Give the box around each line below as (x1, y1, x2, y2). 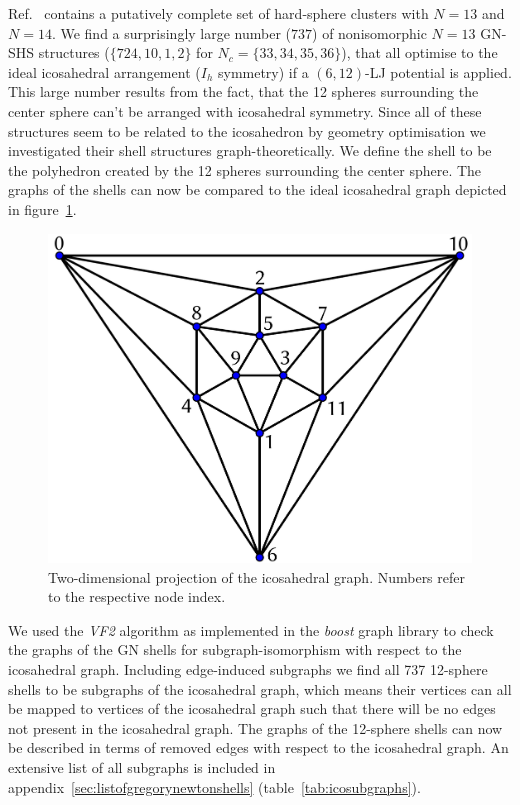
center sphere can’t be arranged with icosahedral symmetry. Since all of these (8, 100, 482, 121)
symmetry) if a (217, 61, 309, 82)
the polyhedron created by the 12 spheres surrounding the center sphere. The (8, 159, 482, 180)
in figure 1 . (8, 198, 77, 219)
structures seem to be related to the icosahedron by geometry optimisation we (8, 120, 486, 141)
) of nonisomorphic (312, 22, 427, 43)
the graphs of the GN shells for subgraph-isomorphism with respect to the (8, 639, 462, 660)
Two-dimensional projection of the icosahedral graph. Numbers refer (48, 566, 465, 587)
